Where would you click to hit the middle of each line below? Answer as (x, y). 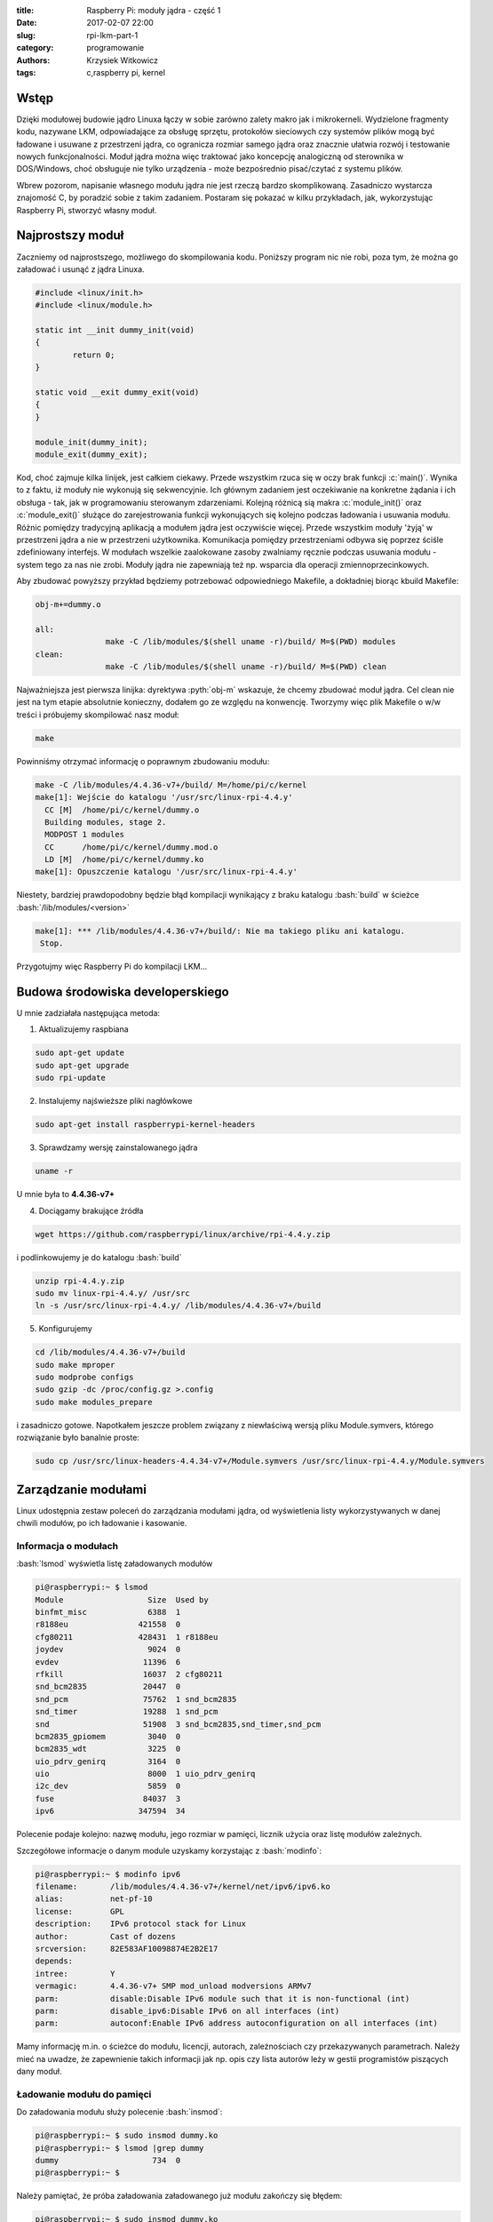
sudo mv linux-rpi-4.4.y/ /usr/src (112, 1293)
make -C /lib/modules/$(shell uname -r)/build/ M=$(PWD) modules (250, 642)
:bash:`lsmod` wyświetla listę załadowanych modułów (115, 1563)
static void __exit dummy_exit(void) (117, 392)
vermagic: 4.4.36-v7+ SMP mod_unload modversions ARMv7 (173, 1986)
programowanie (115, 48)
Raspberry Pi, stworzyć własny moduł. (87, 210)
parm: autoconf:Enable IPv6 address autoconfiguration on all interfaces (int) (237, 2023)
